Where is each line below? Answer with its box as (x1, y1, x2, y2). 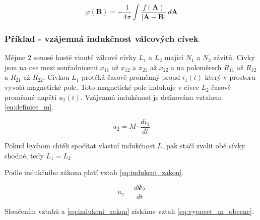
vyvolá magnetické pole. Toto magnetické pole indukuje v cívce (5, 82, 199, 92)
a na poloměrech (171, 62, 222, 72)
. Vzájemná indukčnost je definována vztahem (81, 91, 222, 102)
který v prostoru (205, 72, 255, 82)
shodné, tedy (5, 150, 44, 160)
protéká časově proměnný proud (81, 72, 180, 82)
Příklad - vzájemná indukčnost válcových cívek (5, 32, 199, 44)
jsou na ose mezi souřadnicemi (5, 62, 98, 72)
